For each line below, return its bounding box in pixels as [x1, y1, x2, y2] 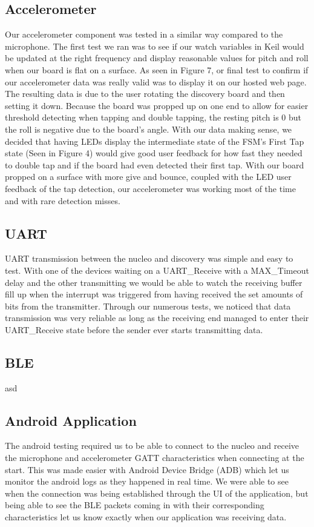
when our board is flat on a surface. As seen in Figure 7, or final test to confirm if [5, 63, 309, 76]
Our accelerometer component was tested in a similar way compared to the [5, 28, 283, 41]
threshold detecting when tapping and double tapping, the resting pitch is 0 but [5, 111, 301, 124]
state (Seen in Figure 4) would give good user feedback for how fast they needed [5, 147, 303, 159]
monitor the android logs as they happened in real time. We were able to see [5, 475, 289, 488]
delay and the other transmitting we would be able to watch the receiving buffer [5, 276, 303, 288]
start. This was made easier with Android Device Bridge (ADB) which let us [5, 463, 289, 476]
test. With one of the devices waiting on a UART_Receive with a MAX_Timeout [5, 263, 309, 276]
